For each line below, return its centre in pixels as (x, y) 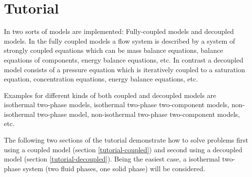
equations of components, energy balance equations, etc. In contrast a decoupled (124, 59)
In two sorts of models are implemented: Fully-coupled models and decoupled (119, 31)
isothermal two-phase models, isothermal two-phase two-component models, (117, 105)
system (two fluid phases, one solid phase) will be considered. (114, 168)
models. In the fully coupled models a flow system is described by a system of (120, 40)
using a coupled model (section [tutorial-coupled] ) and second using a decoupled (123, 149)
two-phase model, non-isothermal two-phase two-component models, (138, 114)
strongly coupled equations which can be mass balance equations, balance (114, 50)
